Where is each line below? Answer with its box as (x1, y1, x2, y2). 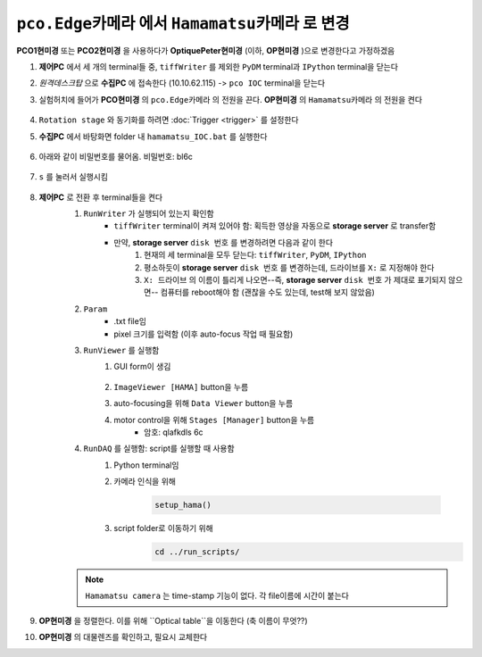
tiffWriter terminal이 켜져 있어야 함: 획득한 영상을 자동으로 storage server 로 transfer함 (113, 220, 436, 231)
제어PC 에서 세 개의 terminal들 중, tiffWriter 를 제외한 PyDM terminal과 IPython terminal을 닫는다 (38, 61, 399, 71)
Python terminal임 (113, 460, 179, 470)
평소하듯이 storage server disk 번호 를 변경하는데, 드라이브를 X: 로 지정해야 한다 (144, 262, 435, 272)
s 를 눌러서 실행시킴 (38, 171, 109, 182)
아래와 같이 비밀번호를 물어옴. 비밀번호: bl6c (38, 151, 194, 162)
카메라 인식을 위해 (113, 476, 176, 487)
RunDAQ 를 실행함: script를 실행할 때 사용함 (83, 443, 236, 454)
